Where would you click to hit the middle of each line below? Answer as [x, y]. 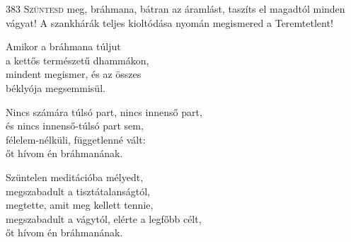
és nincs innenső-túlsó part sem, [75, 126]
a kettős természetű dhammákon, [77, 60]
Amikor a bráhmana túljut [63, 46]
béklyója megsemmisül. [56, 87]
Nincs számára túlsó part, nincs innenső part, [104, 111]
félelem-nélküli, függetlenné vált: [76, 139]
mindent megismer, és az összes [74, 74]
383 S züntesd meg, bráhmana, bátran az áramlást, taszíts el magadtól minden [175, 8]
